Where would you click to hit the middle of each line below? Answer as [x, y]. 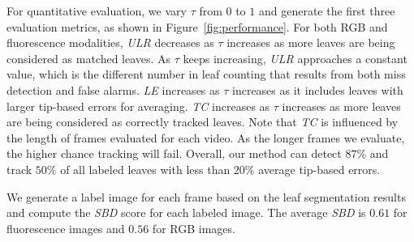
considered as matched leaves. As [89, 58]
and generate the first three [327, 11]
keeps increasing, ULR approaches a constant [295, 58]
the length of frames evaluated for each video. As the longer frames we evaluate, [206, 137]
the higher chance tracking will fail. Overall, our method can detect [174, 153]
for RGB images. [194, 228]
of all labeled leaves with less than [145, 169]
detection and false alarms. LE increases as [113, 89]
